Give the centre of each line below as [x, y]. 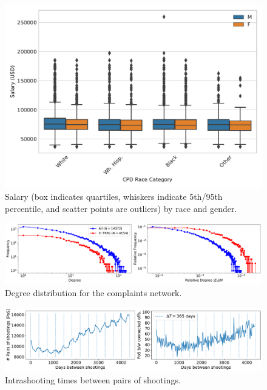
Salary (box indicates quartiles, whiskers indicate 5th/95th [114, 197]
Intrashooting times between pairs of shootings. [93, 379]
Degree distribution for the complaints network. [93, 293]
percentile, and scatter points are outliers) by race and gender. [121, 208]
